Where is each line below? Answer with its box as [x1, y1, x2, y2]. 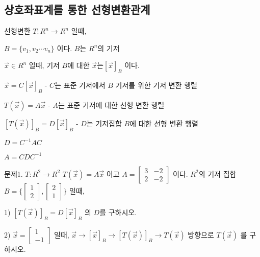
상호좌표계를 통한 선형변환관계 [4, 2, 150, 17]
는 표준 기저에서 [55, 80, 106, 90]
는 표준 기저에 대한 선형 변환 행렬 [58, 99, 165, 110]
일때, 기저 [29, 60, 60, 71]
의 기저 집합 [198, 168, 237, 179]
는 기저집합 [86, 118, 122, 128]
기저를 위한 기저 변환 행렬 [115, 80, 197, 90]
